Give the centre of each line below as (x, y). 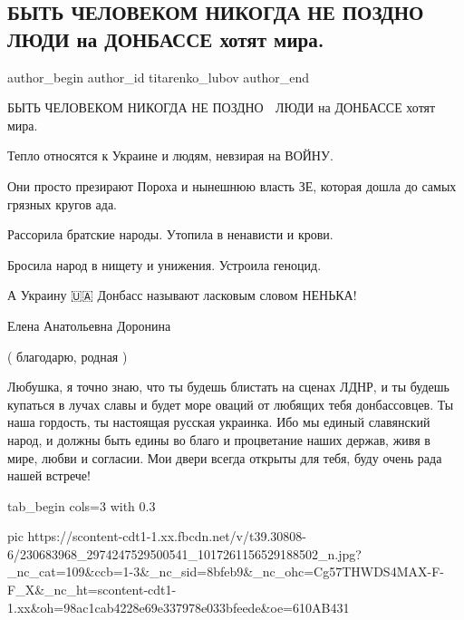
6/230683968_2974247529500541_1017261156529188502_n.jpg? (184, 553)
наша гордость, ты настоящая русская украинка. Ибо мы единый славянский (219, 422)
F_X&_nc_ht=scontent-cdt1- (92, 590)
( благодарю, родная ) (68, 356)
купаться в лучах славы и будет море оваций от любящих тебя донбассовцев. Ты (231, 404)
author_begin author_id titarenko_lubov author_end (159, 77)
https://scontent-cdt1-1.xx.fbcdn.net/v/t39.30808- (167, 536)
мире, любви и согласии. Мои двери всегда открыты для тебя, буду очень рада (225, 457)
